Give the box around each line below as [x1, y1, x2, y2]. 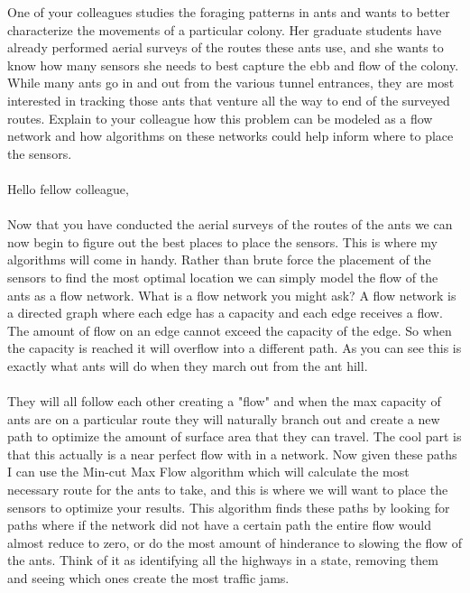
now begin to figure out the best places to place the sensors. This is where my [7, 232, 438, 251]
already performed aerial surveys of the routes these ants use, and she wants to [7, 38, 444, 57]
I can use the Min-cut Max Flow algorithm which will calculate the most [7, 462, 410, 481]
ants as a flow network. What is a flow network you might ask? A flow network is [7, 285, 456, 304]
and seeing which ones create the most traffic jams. [7, 569, 290, 587]
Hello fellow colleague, [7, 179, 129, 198]
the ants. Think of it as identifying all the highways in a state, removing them [7, 551, 438, 570]
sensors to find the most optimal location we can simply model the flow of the [7, 267, 438, 286]
